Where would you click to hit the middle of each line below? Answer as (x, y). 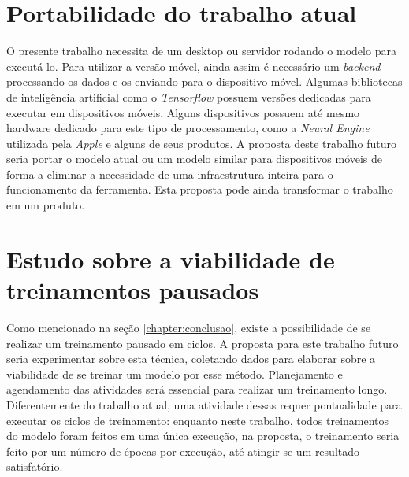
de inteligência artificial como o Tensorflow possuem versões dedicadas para (189, 96)
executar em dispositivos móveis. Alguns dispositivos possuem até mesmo (183, 112)
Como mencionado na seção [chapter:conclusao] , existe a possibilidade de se (189, 327)
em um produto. (46, 205)
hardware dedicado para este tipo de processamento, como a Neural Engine (188, 128)
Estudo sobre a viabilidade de (171, 259)
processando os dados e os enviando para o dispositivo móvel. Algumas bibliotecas (204, 81)
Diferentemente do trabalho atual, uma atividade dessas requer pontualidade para (204, 404)
